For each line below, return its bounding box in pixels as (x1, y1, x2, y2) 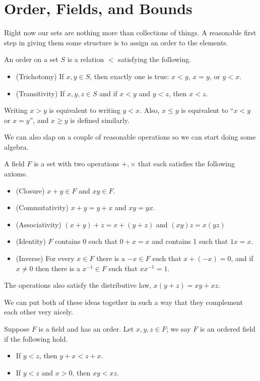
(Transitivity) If (16, 88, 65, 98)
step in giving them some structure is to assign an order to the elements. (4, 37, 228, 47)
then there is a (35, 263, 80, 273)
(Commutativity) (16, 202, 69, 213)
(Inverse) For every (16, 253, 75, 264)
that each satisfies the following (138, 158, 235, 169)
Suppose (4, 324, 30, 334)
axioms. (4, 168, 28, 179)
